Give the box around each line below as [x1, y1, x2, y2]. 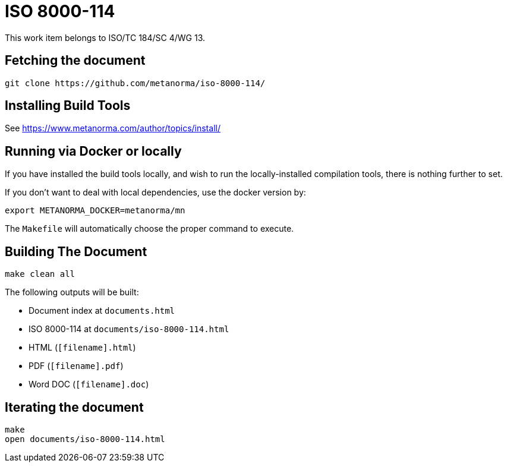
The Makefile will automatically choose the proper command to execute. [5, 223, 294, 234]
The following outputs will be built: [5, 287, 139, 298]
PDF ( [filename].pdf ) [29, 361, 124, 371]
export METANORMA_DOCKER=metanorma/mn [5, 206, 185, 216]
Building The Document [5, 244, 147, 259]
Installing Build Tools [5, 98, 131, 113]
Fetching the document [5, 53, 146, 68]
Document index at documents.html [29, 305, 175, 316]
